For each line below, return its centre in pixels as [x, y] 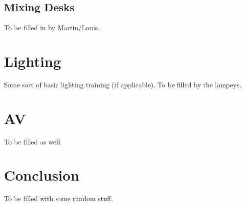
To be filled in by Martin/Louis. [52, 28]
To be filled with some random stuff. [59, 198]
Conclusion [42, 175]
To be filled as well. [33, 141]
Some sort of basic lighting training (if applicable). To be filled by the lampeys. [123, 84]
